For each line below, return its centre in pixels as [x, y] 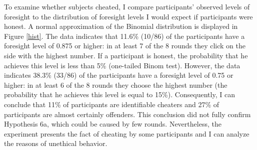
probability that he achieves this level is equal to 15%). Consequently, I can [119, 94]
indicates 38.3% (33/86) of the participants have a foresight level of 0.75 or [119, 75]
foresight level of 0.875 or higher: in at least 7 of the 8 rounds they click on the [125, 46]
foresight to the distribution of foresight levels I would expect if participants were [128, 16]
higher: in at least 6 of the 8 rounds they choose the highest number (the [116, 84]
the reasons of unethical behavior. [56, 143]
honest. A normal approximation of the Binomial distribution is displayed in [121, 26]
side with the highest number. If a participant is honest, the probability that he [126, 55]
